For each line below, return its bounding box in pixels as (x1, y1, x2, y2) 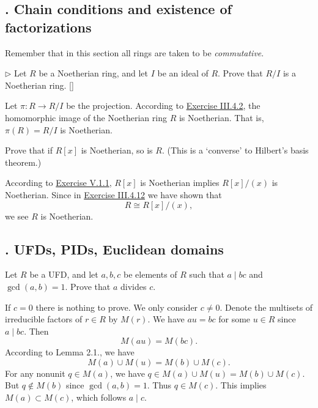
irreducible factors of (5, 313, 83, 325)
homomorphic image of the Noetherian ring (5, 111, 167, 124)
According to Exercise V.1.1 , (5, 176, 112, 189)
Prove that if (5, 144, 53, 157)
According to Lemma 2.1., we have (5, 346, 135, 358)
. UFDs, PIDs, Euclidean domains (5, 239, 224, 258)
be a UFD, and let (29, 268, 98, 281)
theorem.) (5, 155, 42, 168)
